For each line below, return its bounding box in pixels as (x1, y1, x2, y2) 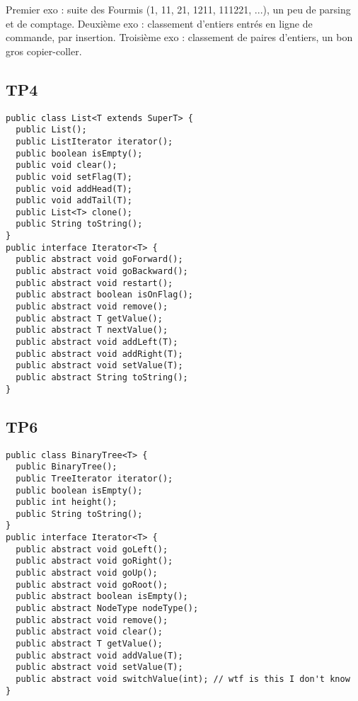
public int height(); (16, 497, 117, 508)
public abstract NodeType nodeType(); (16, 603, 199, 614)
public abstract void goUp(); (16, 568, 158, 579)
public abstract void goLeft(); (16, 544, 168, 554)
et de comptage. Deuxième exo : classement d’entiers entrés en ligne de (6, 16, 313, 30)
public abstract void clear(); (16, 627, 163, 637)
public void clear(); (16, 160, 117, 171)
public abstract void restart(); (16, 278, 173, 288)
